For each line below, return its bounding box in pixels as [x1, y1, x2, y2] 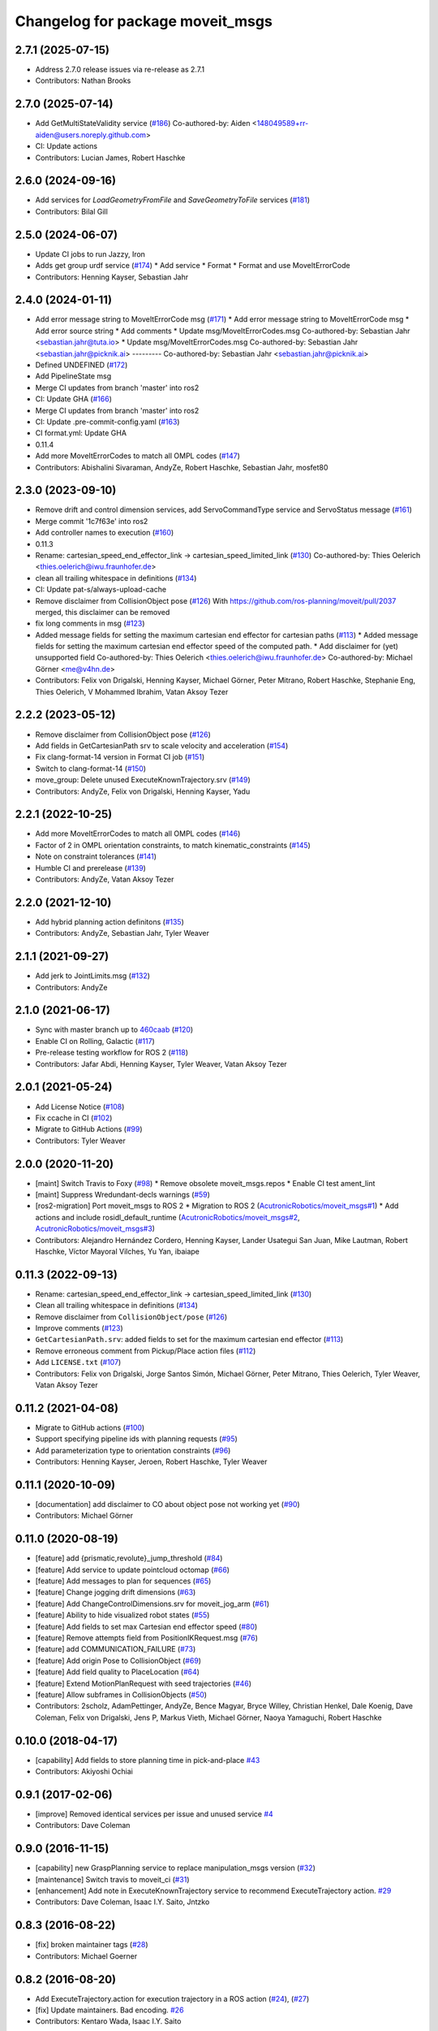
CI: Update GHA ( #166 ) [35, 394, 113, 404]
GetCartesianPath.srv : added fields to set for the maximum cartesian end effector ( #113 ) [35, 1335, 344, 1345]
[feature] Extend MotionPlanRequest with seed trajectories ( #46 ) [35, 1678, 251, 1688]
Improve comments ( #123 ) [35, 1323, 123, 1333]
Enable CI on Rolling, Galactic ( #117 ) [35, 1036, 156, 1046]
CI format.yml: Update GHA [35, 428, 127, 438]
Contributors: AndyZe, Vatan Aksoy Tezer [35, 874, 174, 884]
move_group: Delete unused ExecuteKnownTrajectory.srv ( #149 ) [35, 775, 251, 785]
